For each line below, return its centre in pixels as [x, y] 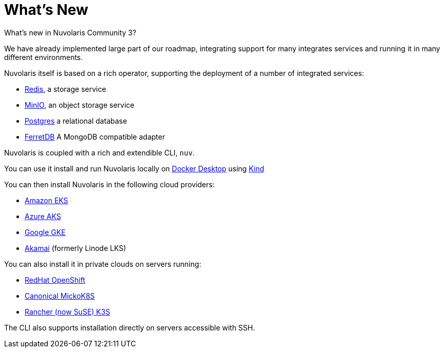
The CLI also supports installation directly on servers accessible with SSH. [130, 327]
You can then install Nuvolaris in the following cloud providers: [110, 184]
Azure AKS [43, 216]
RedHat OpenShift [55, 280]
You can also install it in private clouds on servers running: [103, 264]
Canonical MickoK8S [60, 296]
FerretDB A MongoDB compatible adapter [95, 136]
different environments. [44, 57]
